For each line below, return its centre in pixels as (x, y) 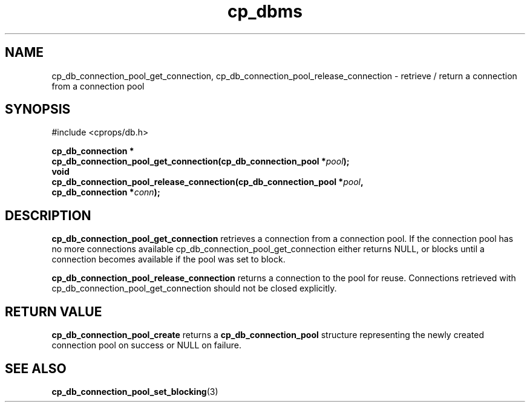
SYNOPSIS (38, 109)
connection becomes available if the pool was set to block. (168, 259)
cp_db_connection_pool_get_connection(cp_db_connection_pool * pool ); (201, 161)
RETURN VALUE (54, 311)
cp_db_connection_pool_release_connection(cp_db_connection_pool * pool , (208, 182)
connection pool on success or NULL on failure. (146, 345)
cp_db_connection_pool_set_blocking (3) (135, 391)
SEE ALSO (36, 368)
